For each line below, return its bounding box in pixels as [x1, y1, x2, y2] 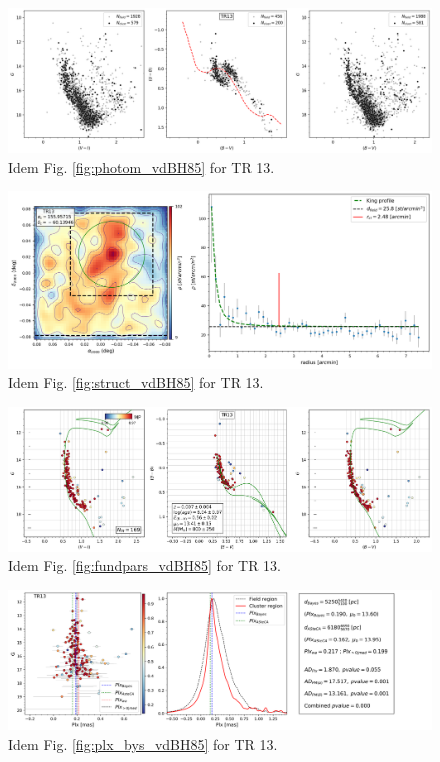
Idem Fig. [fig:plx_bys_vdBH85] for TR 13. [8, 733, 278, 754]
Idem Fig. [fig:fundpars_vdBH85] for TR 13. [8, 555, 282, 576]
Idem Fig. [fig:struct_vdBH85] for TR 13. [8, 372, 264, 393]
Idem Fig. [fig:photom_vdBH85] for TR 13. [8, 156, 275, 177]
